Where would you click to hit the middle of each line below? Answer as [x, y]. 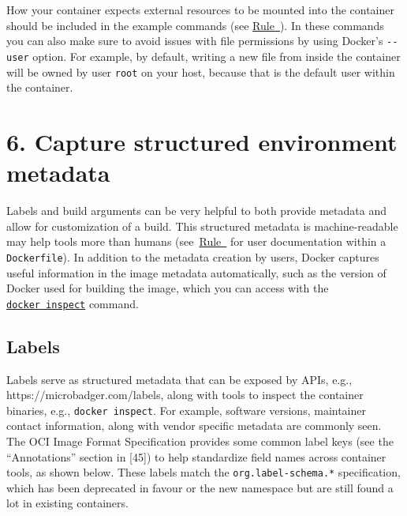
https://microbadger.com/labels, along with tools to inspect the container [185, 395]
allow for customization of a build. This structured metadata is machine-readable [202, 226]
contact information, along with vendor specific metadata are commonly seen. [194, 426]
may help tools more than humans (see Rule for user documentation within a [196, 241]
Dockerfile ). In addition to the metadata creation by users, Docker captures [193, 256]
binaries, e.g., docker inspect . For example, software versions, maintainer [186, 410]
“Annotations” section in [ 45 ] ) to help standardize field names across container [196, 456]
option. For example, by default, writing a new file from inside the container [217, 56]
